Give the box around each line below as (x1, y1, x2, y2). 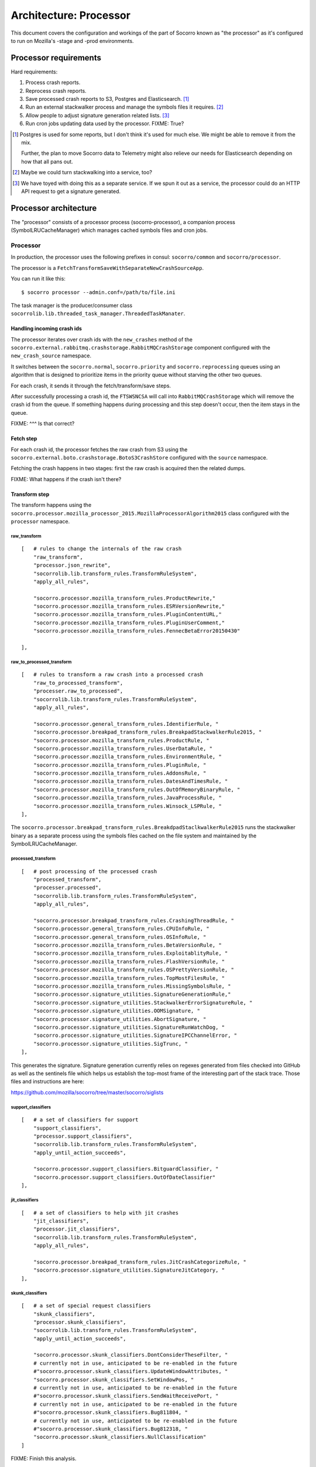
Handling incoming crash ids (11, 325, 82, 332)
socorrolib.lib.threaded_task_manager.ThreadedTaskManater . (11, 310, 186, 317)
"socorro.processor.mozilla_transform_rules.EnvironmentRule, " (33, 753, 222, 760)
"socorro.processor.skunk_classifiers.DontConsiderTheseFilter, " (33, 1351, 228, 1358)
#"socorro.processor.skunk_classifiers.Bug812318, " (33, 1425, 188, 1432)
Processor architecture (11, 203, 97, 213)
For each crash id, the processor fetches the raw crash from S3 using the (11, 446, 188, 453)
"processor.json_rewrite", (33, 562, 111, 569)
